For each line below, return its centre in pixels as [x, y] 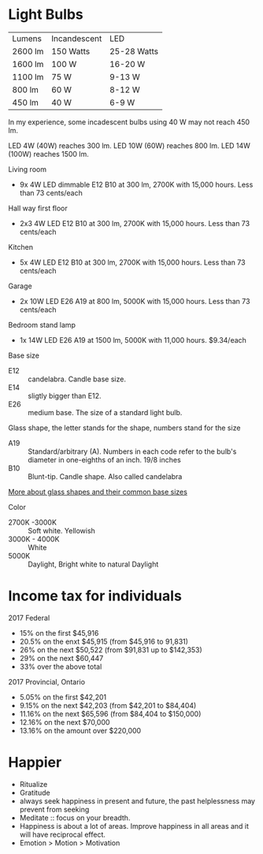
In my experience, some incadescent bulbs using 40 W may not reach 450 [129, 122]
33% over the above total [61, 666]
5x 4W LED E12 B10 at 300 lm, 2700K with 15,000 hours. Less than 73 [132, 262]
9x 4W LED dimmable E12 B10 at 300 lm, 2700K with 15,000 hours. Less [136, 184]
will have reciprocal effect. [63, 834]
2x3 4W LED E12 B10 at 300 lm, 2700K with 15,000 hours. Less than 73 [135, 223]
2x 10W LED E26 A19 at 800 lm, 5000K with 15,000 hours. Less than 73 [135, 301]
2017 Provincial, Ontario [46, 681]
